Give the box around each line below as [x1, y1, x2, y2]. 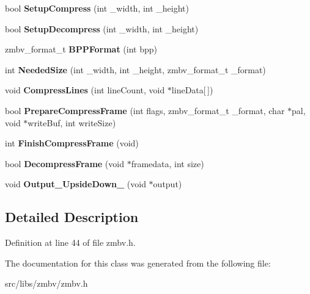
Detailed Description [5, 207, 139, 226]
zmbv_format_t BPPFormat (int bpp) [5, 43, 158, 56]
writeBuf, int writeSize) [28, 116, 116, 129]
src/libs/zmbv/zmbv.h [5, 277, 88, 290]
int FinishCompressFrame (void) [5, 137, 139, 149]
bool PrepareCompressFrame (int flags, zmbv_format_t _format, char [5, 104, 285, 117]
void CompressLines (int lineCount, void [5, 84, 165, 96]
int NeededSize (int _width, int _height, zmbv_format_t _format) [5, 63, 266, 76]
